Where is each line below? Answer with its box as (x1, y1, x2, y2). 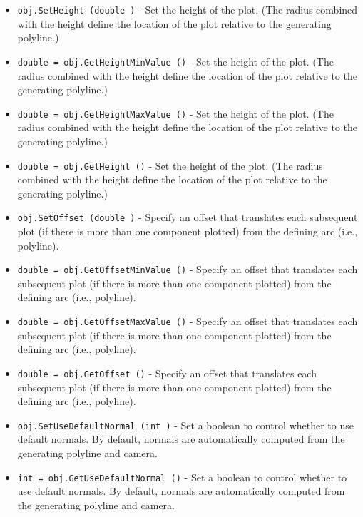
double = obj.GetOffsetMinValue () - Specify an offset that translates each (17, 262, 358, 277)
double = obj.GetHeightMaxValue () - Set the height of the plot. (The (17, 106, 334, 121)
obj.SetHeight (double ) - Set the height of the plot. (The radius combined (17, 2, 358, 16)
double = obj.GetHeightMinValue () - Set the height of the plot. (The (17, 53, 334, 68)
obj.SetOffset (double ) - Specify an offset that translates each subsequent (17, 210, 358, 225)
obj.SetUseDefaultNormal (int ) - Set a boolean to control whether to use (17, 417, 354, 432)
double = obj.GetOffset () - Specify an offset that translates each (17, 365, 317, 380)
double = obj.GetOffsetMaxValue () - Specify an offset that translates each (17, 314, 358, 329)
